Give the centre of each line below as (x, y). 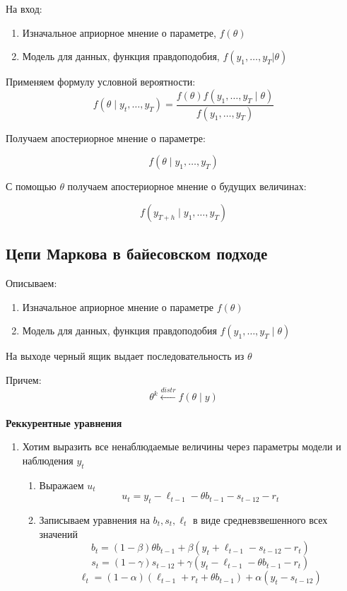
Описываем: (31, 283)
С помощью (31, 186)
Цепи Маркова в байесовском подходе (137, 253)
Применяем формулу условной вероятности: (101, 82)
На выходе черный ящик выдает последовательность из (125, 356)
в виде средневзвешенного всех (260, 519)
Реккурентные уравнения (64, 422)
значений (59, 533)
